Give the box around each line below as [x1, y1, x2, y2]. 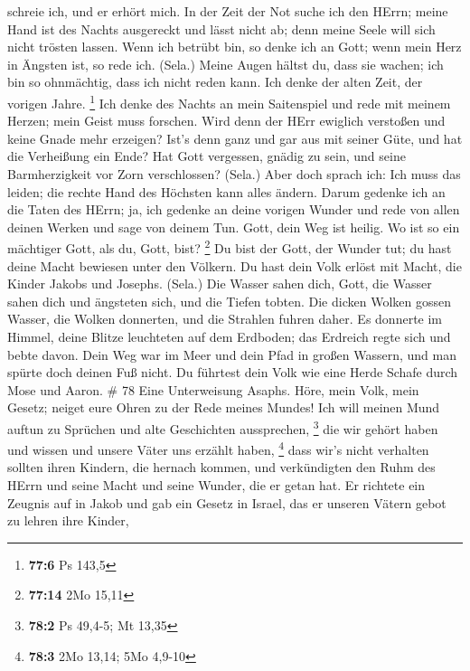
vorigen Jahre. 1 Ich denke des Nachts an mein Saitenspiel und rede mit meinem [7, 90, 451, 112]
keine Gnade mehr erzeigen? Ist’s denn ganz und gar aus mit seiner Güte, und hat [7, 128, 463, 147]
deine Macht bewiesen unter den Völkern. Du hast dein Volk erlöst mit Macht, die [7, 256, 462, 275]
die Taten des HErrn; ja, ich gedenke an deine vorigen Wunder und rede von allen [7, 200, 460, 219]
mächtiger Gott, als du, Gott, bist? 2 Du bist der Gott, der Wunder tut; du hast [7, 236, 452, 258]
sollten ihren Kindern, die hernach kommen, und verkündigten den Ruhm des [7, 458, 436, 477]
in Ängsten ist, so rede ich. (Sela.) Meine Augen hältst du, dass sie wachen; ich [7, 54, 444, 73]
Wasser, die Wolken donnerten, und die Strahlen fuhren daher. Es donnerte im [7, 309, 443, 328]
